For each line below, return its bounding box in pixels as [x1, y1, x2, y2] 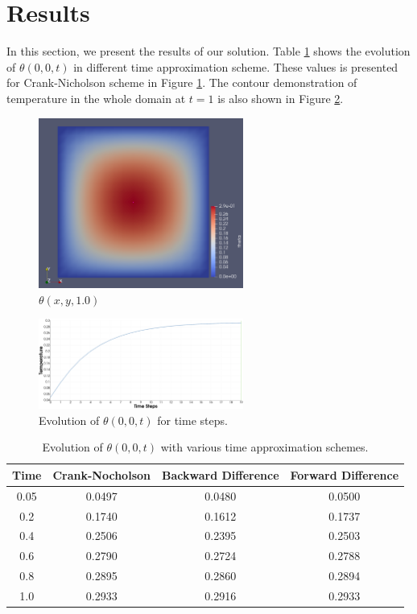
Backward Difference [162, 466, 279, 483]
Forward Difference [290, 466, 399, 483]
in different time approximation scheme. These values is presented [73, 58, 398, 75]
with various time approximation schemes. [160, 439, 369, 455]
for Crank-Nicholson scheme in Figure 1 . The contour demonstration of [6, 74, 357, 91]
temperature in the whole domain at [6, 89, 186, 106]
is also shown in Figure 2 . [217, 89, 344, 106]
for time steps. [157, 411, 228, 428]
